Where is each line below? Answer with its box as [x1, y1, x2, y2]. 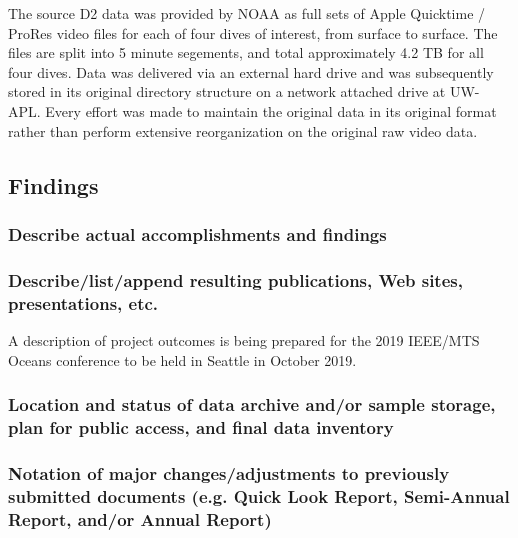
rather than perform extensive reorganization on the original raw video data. [8, 120, 478, 141]
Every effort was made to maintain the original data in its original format [45, 100, 497, 121]
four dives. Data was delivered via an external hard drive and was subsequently [8, 61, 494, 82]
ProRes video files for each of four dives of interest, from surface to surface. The [8, 22, 498, 43]
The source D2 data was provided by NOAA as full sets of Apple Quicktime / [8, 3, 486, 23]
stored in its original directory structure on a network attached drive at [8, 81, 446, 102]
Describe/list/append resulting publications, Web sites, [8, 267, 463, 292]
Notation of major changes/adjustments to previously [8, 460, 450, 485]
